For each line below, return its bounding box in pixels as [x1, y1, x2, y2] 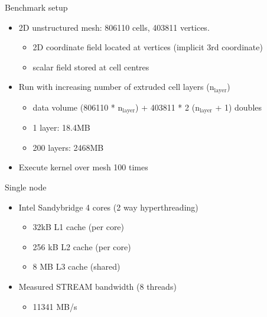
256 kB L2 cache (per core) [32, 240, 131, 253]
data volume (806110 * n [32, 101, 123, 113]
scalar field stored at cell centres [32, 60, 149, 73]
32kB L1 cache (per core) [32, 221, 125, 233]
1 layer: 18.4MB [32, 121, 90, 134]
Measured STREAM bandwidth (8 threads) [18, 280, 177, 293]
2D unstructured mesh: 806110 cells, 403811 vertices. [18, 21, 210, 33]
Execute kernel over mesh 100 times [18, 161, 148, 173]
